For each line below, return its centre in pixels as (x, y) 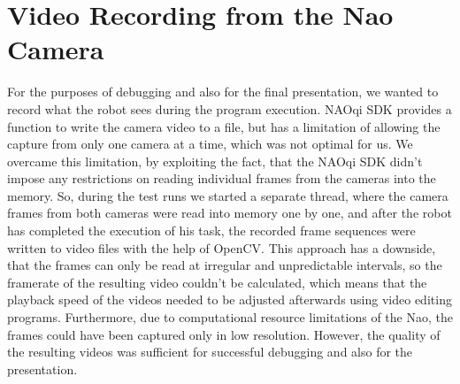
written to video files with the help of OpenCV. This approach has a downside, (222, 247)
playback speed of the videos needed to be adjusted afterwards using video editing (230, 300)
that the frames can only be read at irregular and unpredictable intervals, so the (225, 265)
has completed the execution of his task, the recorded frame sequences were (211, 230)
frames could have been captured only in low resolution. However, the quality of (224, 334)
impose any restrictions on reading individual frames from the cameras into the (222, 178)
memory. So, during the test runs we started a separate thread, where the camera (228, 195)
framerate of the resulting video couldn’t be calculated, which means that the (217, 282)
